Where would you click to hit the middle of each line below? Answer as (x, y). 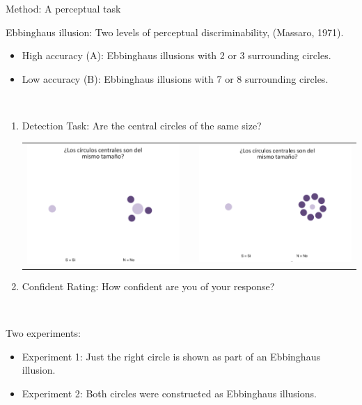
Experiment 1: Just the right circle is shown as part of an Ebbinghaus (171, 356)
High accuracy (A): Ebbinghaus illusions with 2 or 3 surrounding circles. (176, 55)
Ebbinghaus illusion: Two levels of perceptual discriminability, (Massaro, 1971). (175, 32)
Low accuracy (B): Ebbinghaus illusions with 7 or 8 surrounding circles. (175, 78)
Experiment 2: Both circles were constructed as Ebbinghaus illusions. (169, 393)
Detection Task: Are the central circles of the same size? (142, 125)
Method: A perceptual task (63, 8)
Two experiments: (43, 333)
